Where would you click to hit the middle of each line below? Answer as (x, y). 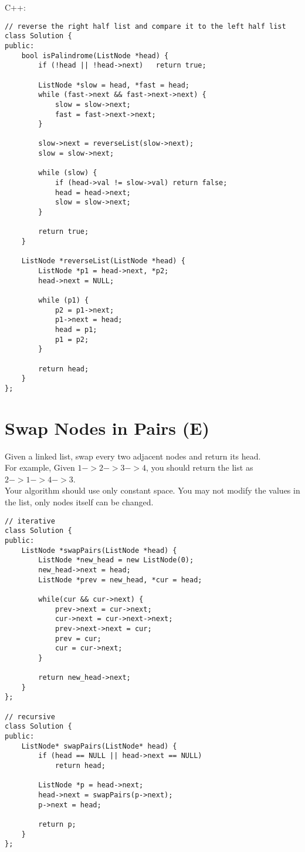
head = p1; (76, 329)
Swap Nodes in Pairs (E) (107, 427)
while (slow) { (68, 173)
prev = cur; (78, 638)
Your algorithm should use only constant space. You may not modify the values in (152, 490)
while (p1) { (64, 300)
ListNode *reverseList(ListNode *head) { (103, 261)
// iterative (30, 521)
